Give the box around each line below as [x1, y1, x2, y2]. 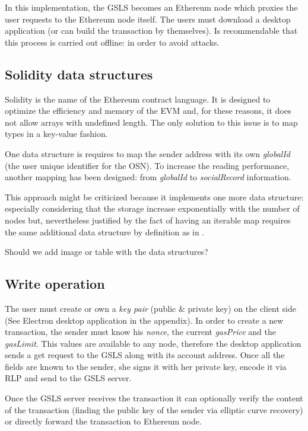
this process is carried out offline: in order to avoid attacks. [5, 36, 220, 48]
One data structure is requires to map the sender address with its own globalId [5, 147, 290, 159]
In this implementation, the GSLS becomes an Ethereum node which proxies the [5, 1, 298, 13]
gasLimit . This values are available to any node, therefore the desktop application [5, 337, 301, 349]
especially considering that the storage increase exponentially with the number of [5, 202, 300, 215]
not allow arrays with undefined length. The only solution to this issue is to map [5, 116, 298, 128]
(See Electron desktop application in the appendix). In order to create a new [5, 314, 284, 326]
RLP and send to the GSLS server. [5, 372, 132, 384]
